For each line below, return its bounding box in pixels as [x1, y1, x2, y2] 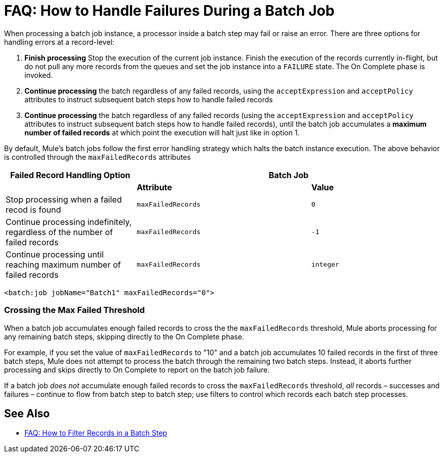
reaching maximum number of [6, 259, 121, 270]
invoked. [24, 70, 53, 79]
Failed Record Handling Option [10, 169, 130, 180]
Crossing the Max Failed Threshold [4, 305, 145, 316]
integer [311, 261, 340, 269]
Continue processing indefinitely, [6, 216, 132, 227]
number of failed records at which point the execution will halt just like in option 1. [24, 128, 300, 137]
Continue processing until [6, 249, 104, 260]
